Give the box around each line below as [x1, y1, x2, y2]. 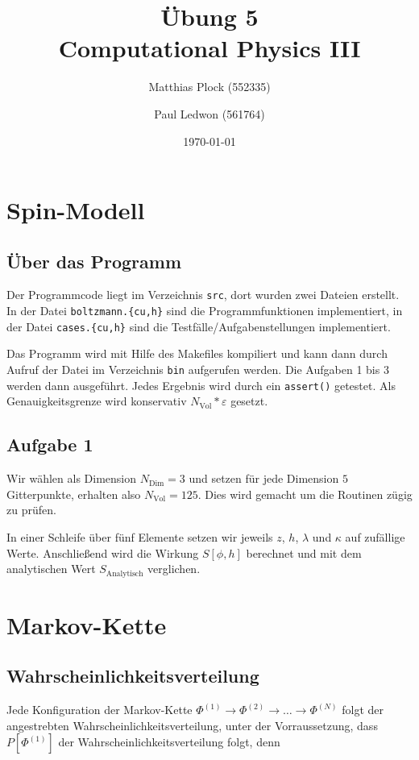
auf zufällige [345, 528, 405, 545]
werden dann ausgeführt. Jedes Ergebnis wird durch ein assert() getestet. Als [6, 376, 396, 393]
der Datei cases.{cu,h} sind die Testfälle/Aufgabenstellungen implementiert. [6, 318, 391, 334]
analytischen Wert [6, 560, 96, 577]
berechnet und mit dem [246, 544, 362, 561]
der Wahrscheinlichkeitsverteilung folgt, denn [58, 733, 280, 750]
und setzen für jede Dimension [189, 470, 339, 487]
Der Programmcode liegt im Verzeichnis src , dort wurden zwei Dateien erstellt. [6, 286, 400, 303]
